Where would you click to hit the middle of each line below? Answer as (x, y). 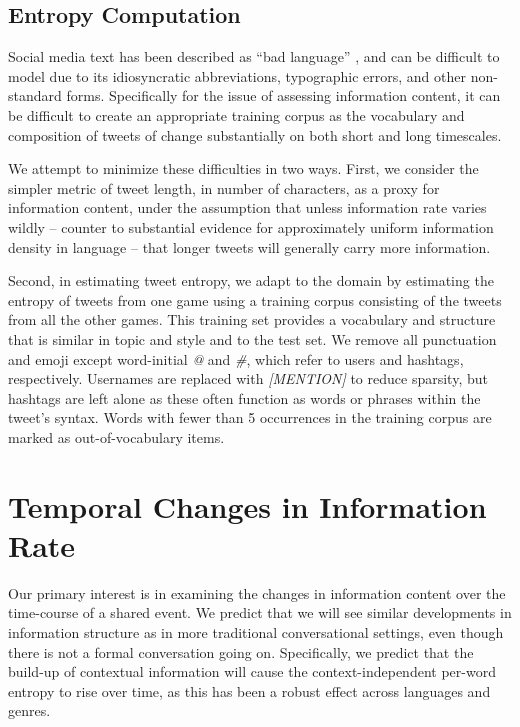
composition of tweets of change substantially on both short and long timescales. (255, 134)
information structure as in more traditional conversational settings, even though (256, 631)
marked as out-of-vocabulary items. (116, 436)
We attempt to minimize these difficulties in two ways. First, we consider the (243, 168)
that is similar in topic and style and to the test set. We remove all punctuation (252, 338)
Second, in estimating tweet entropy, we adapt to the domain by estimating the (251, 280)
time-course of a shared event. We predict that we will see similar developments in (260, 612)
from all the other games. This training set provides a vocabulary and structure (252, 319)
